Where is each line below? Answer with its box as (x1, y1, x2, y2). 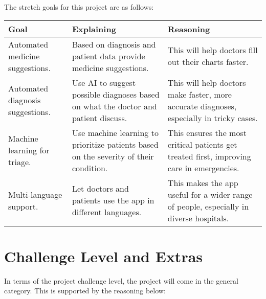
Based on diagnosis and (72, 38, 156, 50)
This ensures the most (167, 126, 247, 139)
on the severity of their (72, 150, 154, 162)
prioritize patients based (72, 138, 159, 150)
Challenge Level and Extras (4, 245, 203, 266)
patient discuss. (72, 111, 127, 124)
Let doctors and (72, 182, 129, 195)
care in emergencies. (167, 162, 239, 174)
